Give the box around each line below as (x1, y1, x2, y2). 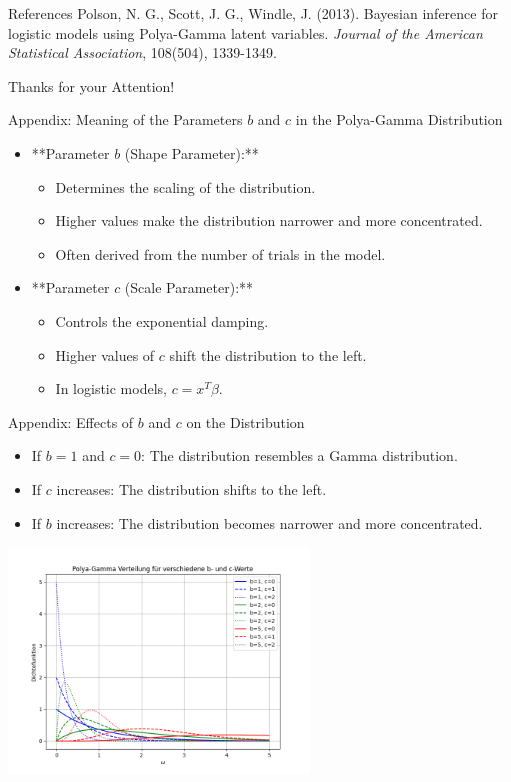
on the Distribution (186, 411, 305, 432)
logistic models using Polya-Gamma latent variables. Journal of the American (8, 22, 483, 43)
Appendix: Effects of (8, 411, 134, 432)
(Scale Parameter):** (124, 277, 254, 298)
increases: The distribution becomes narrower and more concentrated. (56, 512, 483, 533)
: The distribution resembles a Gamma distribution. (141, 445, 458, 466)
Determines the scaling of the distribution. (55, 176, 316, 197)
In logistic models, (55, 378, 167, 399)
